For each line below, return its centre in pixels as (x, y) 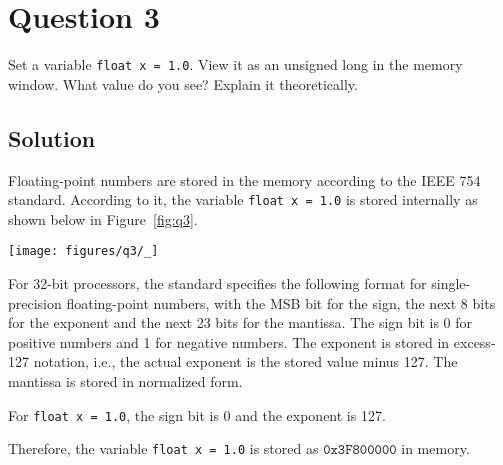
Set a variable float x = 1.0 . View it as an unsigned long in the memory (235, 64)
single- (451, 283)
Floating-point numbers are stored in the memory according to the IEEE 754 (244, 179)
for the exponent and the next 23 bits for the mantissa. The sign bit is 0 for (240, 322)
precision (35, 302)
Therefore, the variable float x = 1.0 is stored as (163, 448)
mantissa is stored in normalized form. (125, 381)
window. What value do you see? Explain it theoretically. (183, 83)
